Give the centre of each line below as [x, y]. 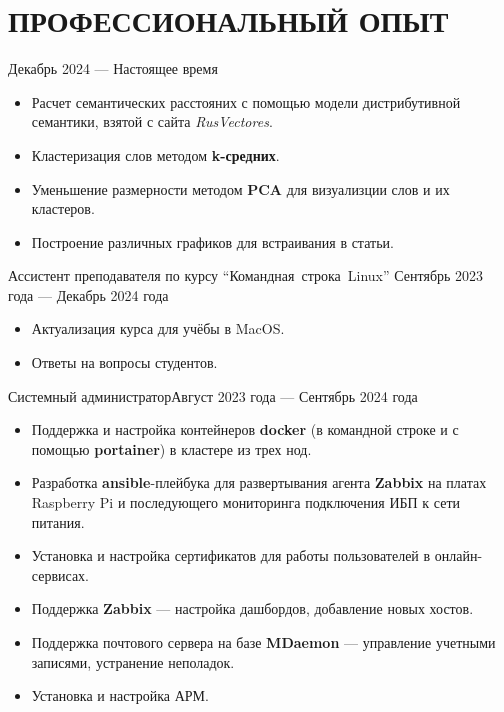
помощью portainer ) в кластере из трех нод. [171, 448]
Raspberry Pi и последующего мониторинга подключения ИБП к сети [246, 502]
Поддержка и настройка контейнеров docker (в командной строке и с [245, 429]
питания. [58, 521]
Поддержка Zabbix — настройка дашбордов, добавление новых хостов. [252, 608]
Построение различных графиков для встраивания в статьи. [212, 241]
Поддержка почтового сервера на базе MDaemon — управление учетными [263, 642]
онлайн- [458, 555]
